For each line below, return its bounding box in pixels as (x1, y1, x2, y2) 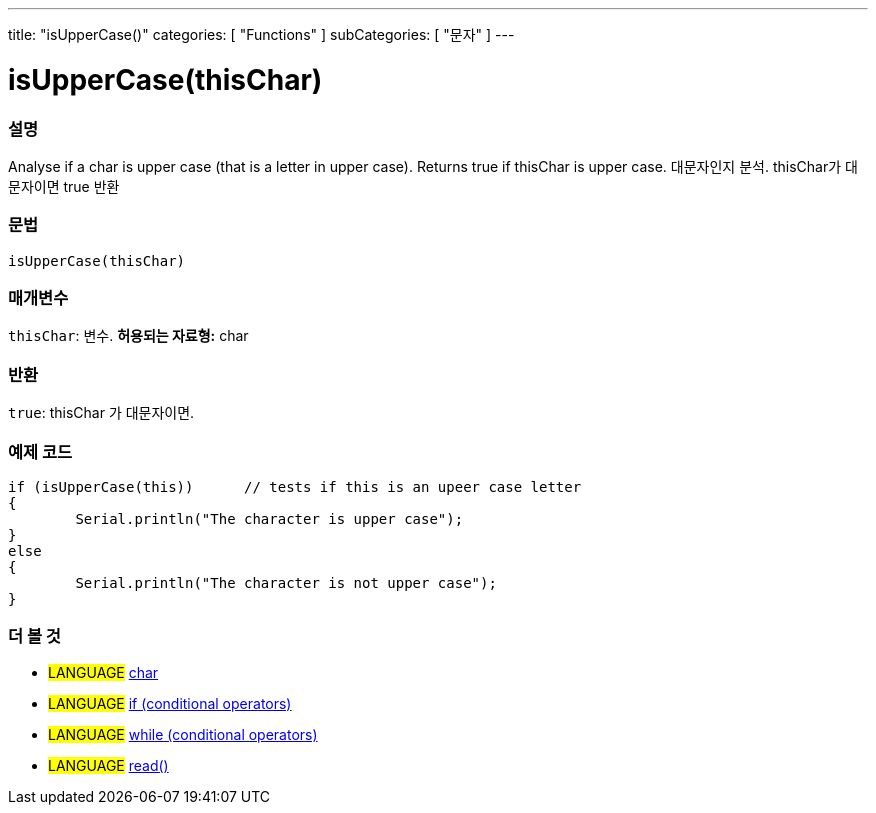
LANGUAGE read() (48, 756, 169, 774)
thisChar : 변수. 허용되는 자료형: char (8, 327, 249, 345)
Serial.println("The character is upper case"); (75, 510, 464, 527)
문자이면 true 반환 (8, 177, 120, 195)
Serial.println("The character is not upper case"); (75, 574, 497, 591)
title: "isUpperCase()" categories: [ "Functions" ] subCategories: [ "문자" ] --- (8, 26, 515, 43)
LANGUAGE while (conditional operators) (48, 725, 318, 743)
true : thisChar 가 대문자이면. (8, 404, 195, 422)
